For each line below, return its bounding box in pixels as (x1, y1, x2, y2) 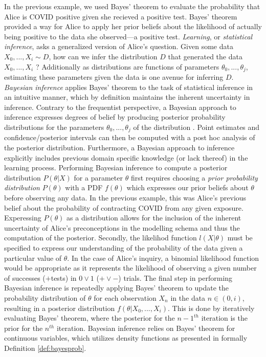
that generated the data (168, 51, 242, 61)
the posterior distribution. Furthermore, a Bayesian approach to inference (4, 142, 235, 153)
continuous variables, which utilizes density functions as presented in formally (4, 332, 248, 343)
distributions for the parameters (4, 121, 104, 132)
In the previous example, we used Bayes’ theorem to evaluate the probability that (4, 1, 260, 11)
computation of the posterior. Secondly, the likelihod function (4, 232, 197, 243)
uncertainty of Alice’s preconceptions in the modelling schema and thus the (4, 222, 240, 233)
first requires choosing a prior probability (130, 172, 258, 183)
